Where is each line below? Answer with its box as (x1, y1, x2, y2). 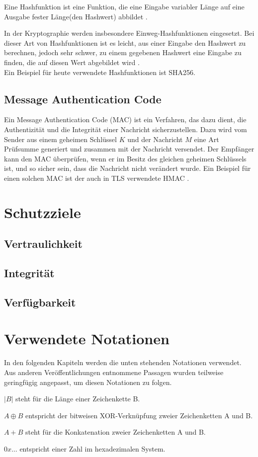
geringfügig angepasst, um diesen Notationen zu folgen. (4, 377, 172, 387)
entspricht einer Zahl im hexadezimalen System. (19, 443, 166, 454)
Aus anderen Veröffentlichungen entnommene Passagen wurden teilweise (4, 367, 224, 377)
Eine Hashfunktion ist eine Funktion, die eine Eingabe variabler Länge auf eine (4, 1, 245, 11)
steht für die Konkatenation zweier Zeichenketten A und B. (25, 427, 206, 437)
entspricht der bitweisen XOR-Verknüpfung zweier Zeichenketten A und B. (25, 410, 253, 420)
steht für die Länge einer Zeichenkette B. (15, 393, 140, 404)
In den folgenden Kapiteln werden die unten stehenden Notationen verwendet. (4, 357, 242, 368)
